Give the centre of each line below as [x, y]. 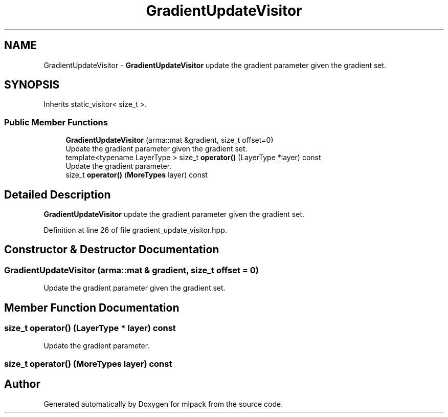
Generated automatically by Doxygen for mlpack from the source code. [163, 404]
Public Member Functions [56, 122]
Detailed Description [58, 194]
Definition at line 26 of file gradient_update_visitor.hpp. [135, 230]
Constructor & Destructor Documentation [112, 250]
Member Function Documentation [92, 308]
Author [22, 384]
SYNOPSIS [32, 85]
